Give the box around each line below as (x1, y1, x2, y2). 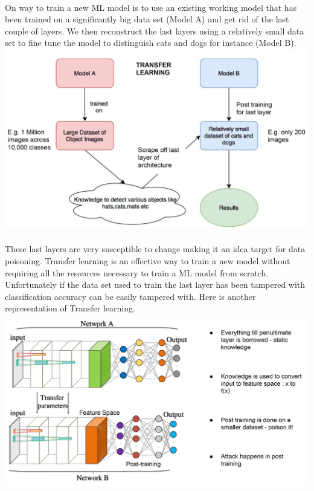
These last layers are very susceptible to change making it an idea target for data (5, 242, 306, 255)
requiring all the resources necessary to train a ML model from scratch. (5, 266, 269, 279)
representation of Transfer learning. (5, 302, 135, 314)
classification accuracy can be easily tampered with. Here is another (5, 290, 256, 302)
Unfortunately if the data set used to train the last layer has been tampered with (5, 278, 306, 291)
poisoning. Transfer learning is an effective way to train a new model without (5, 255, 290, 267)
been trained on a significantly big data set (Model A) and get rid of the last (5, 13, 289, 25)
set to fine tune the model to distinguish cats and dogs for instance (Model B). (5, 36, 296, 49)
